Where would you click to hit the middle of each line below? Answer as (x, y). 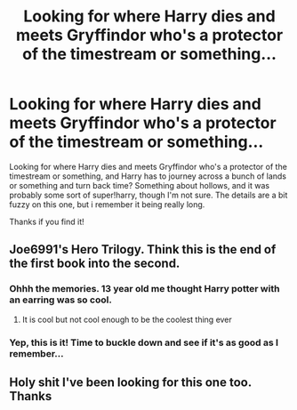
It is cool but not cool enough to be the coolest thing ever (127, 319)
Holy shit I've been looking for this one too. (130, 382)
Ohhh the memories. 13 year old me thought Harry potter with (144, 289)
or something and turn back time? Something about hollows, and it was (139, 185)
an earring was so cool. (61, 300)
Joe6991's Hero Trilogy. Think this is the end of (143, 249)
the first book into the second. (95, 264)
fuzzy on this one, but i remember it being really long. (107, 204)
